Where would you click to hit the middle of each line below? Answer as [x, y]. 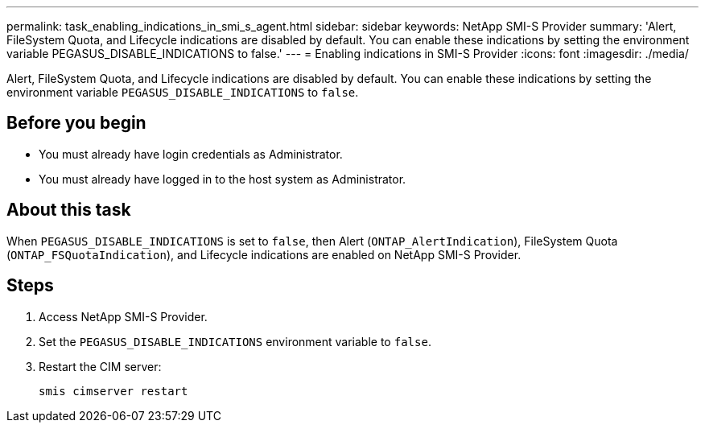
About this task [69, 210]
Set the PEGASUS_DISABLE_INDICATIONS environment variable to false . [235, 341]
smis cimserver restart [113, 391]
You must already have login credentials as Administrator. [191, 154]
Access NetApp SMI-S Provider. [123, 316]
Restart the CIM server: [100, 366]
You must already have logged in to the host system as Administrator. [223, 179]
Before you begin [76, 123]
